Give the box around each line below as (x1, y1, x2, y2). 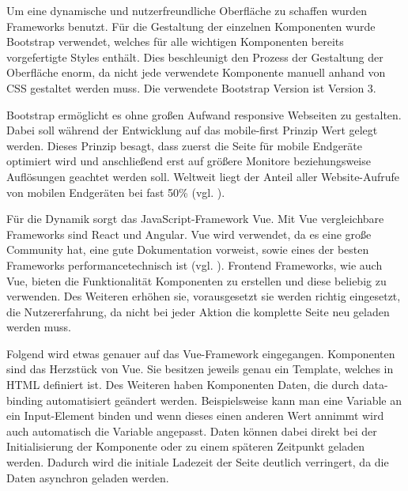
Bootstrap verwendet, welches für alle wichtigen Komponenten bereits (6, 33, 344, 50)
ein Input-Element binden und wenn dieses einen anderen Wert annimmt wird (6, 407, 384, 424)
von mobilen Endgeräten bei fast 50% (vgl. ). (6, 183, 225, 200)
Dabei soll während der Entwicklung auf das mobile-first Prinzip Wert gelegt (6, 122, 378, 138)
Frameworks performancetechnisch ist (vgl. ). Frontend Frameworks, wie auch (6, 256, 383, 273)
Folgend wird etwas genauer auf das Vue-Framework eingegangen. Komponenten (6, 345, 395, 361)
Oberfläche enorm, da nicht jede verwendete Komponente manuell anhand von (6, 64, 386, 81)
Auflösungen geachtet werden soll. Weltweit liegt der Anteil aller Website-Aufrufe (6, 168, 399, 184)
